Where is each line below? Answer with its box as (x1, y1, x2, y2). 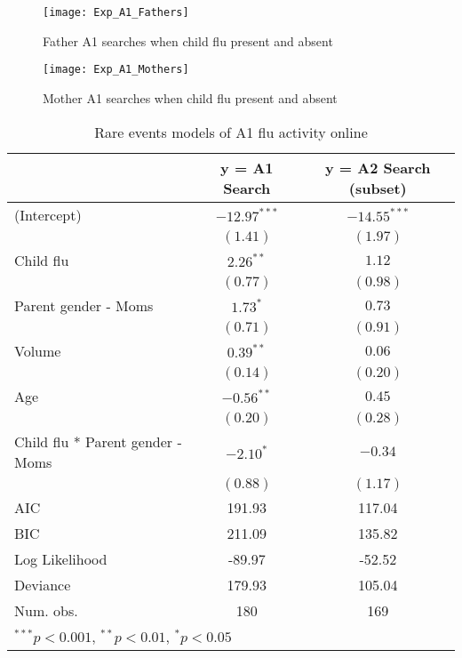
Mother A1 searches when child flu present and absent (43, 88, 338, 107)
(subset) (348, 177, 407, 198)
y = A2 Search (325, 156, 431, 178)
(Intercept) (14, 204, 82, 225)
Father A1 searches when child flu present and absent (43, 31, 333, 50)
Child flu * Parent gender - (14, 430, 182, 452)
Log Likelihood (14, 548, 108, 569)
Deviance (14, 574, 71, 595)
